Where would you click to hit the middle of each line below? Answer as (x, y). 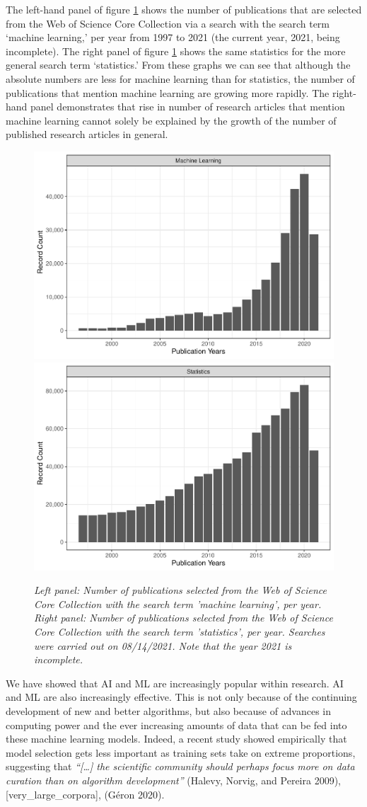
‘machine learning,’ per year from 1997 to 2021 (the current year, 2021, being (173, 37)
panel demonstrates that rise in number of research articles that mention (188, 107)
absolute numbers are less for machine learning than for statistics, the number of (180, 78)
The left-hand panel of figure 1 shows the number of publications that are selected (184, 9)
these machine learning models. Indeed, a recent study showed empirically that (176, 739)
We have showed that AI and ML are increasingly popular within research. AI (175, 683)
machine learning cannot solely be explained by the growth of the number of (171, 120)
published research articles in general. (87, 134)
